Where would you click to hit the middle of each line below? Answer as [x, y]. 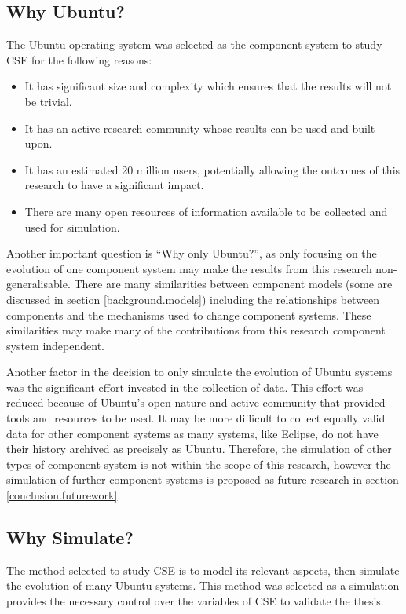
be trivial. [48, 101]
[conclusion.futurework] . [64, 495]
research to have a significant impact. [114, 185]
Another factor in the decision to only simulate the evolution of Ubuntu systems [199, 372]
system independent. [55, 345]
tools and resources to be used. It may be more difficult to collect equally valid [196, 418]
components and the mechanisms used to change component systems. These [189, 314]
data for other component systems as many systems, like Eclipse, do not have [192, 433]
